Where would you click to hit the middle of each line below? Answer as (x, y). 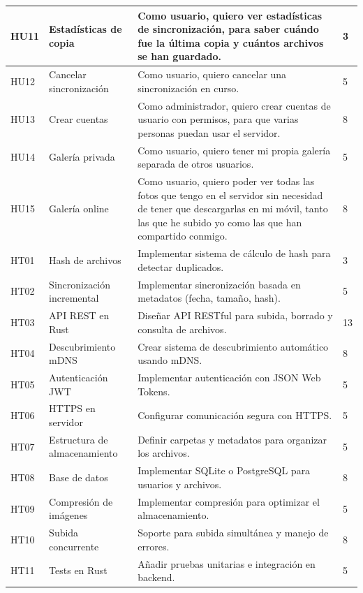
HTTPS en (72, 408)
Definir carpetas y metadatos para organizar (232, 439)
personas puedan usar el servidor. (209, 132)
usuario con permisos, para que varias (218, 119)
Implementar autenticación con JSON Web (229, 377)
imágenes (68, 515)
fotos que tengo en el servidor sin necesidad (230, 195)
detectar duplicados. (181, 266)
